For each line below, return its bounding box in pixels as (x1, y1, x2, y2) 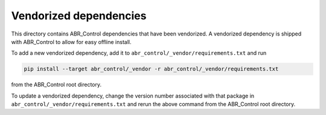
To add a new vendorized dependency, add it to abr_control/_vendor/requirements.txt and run (11, 49, 267, 57)
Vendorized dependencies (11, 9, 147, 22)
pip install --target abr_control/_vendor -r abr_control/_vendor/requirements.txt (24, 66, 279, 72)
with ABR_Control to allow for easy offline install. (11, 38, 132, 45)
